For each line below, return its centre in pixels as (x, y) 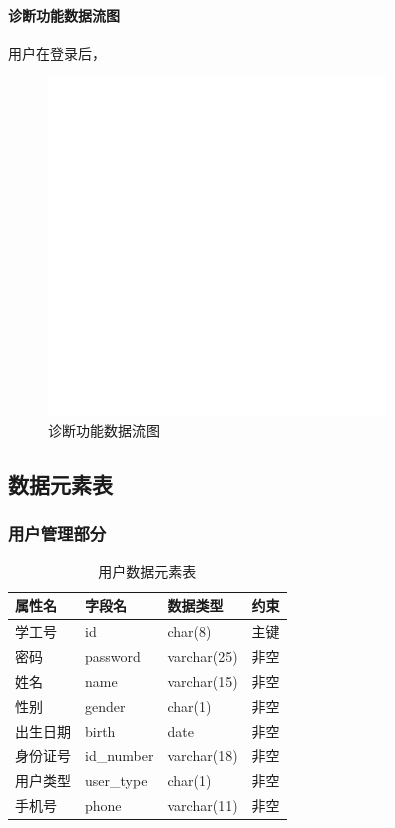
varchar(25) (202, 656)
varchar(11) (202, 805)
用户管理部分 (57, 533)
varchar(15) (202, 680)
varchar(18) (202, 755)
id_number (119, 755)
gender (105, 705)
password (113, 656)
